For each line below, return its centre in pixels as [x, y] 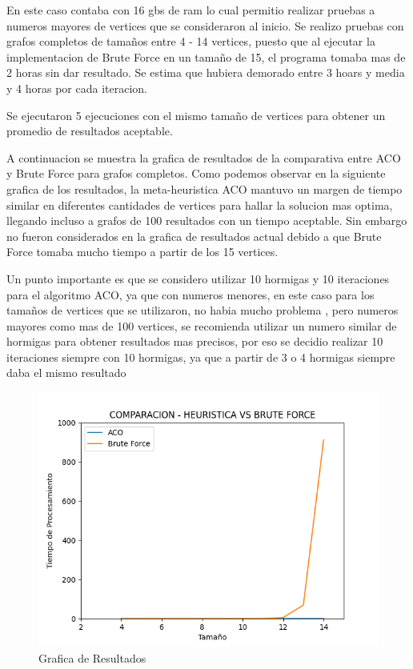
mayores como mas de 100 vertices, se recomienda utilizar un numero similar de [202, 325]
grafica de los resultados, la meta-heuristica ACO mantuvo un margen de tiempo [204, 188]
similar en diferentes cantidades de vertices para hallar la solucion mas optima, [200, 204]
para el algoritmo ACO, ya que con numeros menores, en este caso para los [190, 294]
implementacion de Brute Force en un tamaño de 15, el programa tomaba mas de [206, 56]
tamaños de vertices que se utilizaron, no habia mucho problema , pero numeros [202, 310]
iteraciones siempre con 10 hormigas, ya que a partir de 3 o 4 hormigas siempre [201, 357]
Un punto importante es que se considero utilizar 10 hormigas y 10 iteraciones [198, 278]
